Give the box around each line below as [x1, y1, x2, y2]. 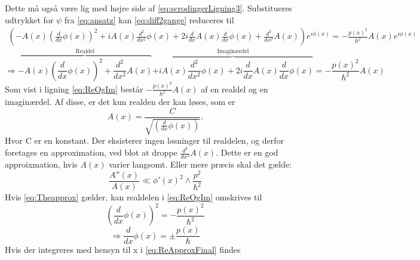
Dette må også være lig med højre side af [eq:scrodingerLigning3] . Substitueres [5, 2, 292, 14]
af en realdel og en [201, 82, 268, 95]
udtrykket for [5, 13, 54, 26]
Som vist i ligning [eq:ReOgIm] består [5, 82, 143, 95]
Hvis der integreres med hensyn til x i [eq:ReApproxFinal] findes [5, 243, 241, 256]
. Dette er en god [216, 146, 278, 159]
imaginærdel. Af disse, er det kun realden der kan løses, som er [5, 95, 235, 108]
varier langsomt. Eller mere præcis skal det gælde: [109, 158, 292, 171]
